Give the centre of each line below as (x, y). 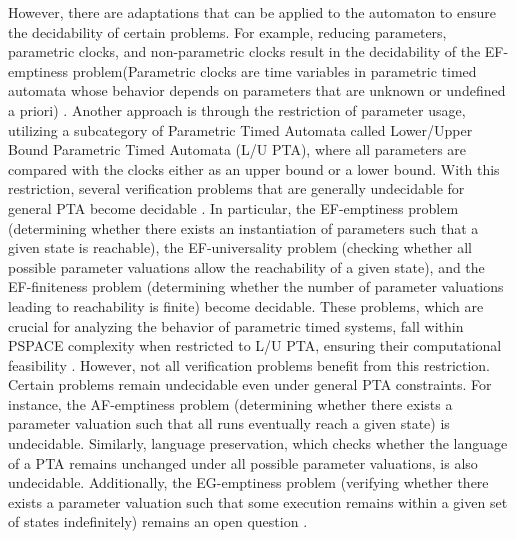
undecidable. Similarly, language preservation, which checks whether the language (258, 443)
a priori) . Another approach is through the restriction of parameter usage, (237, 109)
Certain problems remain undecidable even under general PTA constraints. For (250, 384)
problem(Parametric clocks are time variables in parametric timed (274, 70)
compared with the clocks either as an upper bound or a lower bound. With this (254, 168)
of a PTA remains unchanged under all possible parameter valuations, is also (243, 462)
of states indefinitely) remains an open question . (158, 521)
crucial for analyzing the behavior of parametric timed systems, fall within (236, 325)
